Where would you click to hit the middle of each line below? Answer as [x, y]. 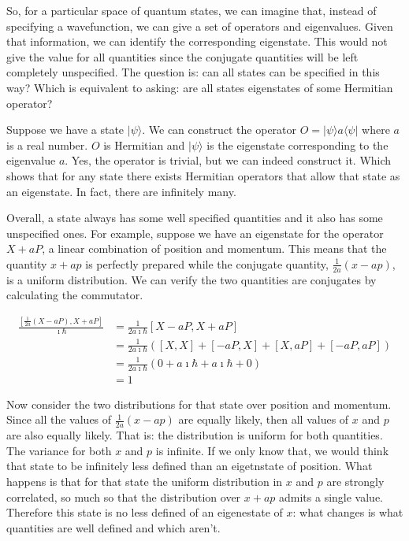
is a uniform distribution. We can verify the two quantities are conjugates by [191, 279]
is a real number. [47, 145]
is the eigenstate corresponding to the [297, 145]
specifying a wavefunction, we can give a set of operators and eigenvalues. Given [200, 26]
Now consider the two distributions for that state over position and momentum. [199, 404]
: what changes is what [348, 512]
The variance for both [59, 450]
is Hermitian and [144, 145]
